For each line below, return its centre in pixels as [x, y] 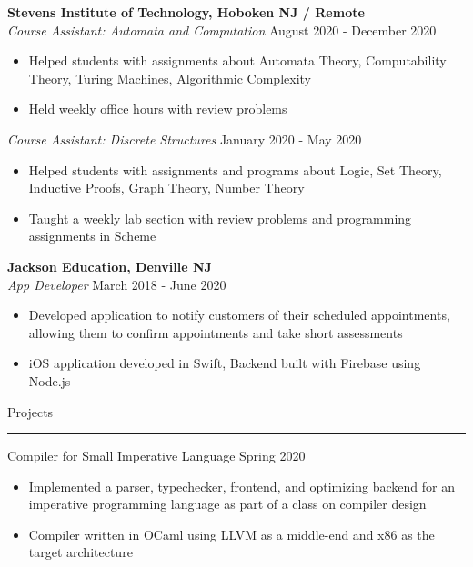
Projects [30, 411]
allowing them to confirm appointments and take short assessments [216, 332]
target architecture [81, 552]
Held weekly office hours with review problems [158, 109]
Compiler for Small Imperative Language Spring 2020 [156, 456]
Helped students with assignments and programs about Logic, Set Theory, [235, 169]
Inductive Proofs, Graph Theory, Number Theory [166, 188]
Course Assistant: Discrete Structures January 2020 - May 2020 [185, 139]
